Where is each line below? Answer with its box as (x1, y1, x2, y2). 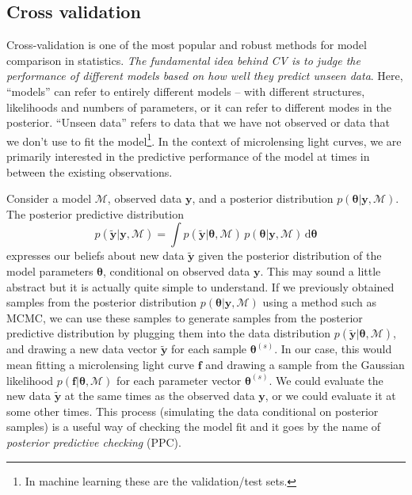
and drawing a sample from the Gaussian (205, 356, 405, 372)
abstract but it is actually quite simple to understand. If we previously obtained (6, 278, 395, 295)
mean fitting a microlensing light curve (6, 356, 194, 372)
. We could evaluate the (269, 371, 383, 388)
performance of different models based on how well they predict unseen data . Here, (6, 67, 403, 84)
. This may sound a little (260, 262, 381, 279)
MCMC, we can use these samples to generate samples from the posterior (6, 309, 363, 326)
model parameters (6, 262, 93, 279)
